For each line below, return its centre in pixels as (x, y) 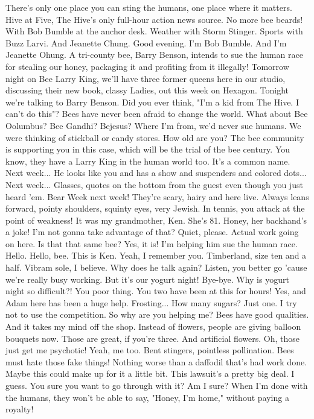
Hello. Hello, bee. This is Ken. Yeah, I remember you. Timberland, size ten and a (156, 255)
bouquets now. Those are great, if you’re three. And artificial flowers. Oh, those (153, 338)
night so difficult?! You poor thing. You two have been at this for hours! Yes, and (156, 291)
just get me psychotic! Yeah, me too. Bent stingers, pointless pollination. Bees (150, 350)
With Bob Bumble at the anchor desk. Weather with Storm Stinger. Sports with (154, 31)
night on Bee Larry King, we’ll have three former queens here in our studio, (146, 78)
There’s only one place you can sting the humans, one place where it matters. (149, 7)
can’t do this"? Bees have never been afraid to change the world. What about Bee (157, 114)
